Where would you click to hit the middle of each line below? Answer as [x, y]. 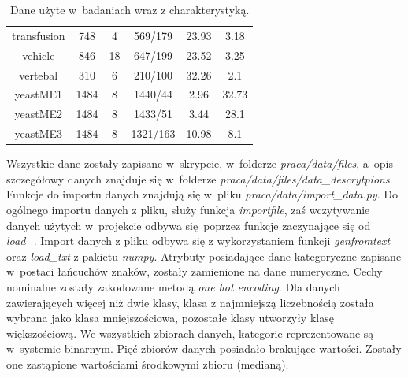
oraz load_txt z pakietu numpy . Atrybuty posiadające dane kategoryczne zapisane [204, 256]
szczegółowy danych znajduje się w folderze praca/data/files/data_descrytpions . [200, 178]
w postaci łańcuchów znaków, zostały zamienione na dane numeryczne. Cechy [195, 271]
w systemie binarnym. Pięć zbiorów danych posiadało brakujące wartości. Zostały [204, 348]
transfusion [39, 35]
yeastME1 [39, 94]
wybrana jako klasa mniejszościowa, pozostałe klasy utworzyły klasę [170, 318]
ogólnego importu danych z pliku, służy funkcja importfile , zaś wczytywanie [188, 209]
